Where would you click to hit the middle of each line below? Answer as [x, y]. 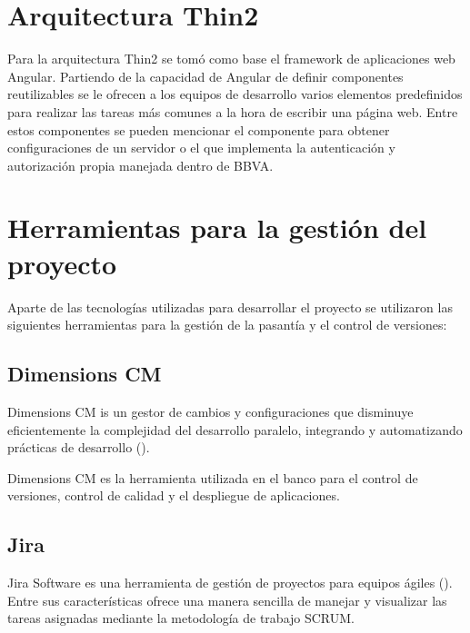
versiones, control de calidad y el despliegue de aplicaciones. [174, 495]
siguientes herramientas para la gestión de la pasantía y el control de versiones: [227, 325]
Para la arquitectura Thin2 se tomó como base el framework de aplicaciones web [231, 59]
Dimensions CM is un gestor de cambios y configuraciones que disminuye [210, 411]
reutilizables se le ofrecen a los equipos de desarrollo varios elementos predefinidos [235, 94]
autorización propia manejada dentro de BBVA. [140, 165]
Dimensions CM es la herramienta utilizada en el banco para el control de [213, 477]
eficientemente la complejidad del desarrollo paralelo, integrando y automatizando [235, 429]
